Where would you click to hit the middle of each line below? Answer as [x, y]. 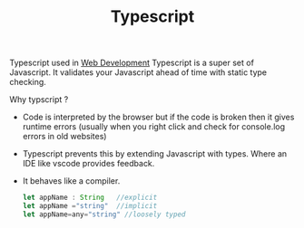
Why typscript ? [39, 100]
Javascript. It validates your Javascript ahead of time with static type [138, 72]
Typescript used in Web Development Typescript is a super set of [132, 63]
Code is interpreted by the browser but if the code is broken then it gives [158, 117]
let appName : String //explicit [90, 198]
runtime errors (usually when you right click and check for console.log [154, 127]
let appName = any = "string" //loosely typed [104, 214]
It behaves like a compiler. [71, 181]
